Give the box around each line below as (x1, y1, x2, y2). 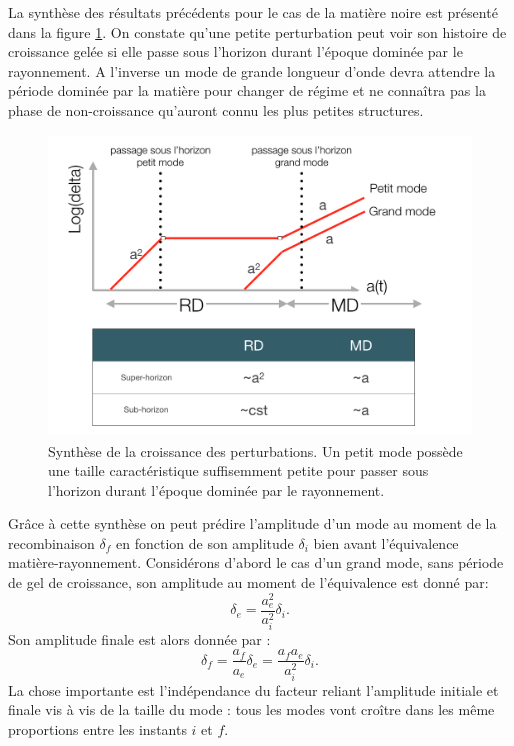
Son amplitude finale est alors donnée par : (8, 628, 271, 649)
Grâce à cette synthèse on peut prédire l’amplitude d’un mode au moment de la (8, 513, 497, 534)
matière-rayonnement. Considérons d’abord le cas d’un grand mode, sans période (8, 552, 504, 573)
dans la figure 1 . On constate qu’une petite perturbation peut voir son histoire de (8, 21, 507, 42)
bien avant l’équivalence (313, 532, 459, 553)
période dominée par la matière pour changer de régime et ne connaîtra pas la (8, 80, 486, 101)
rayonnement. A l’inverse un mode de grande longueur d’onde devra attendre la (8, 60, 496, 81)
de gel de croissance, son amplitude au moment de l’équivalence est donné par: (8, 572, 489, 593)
